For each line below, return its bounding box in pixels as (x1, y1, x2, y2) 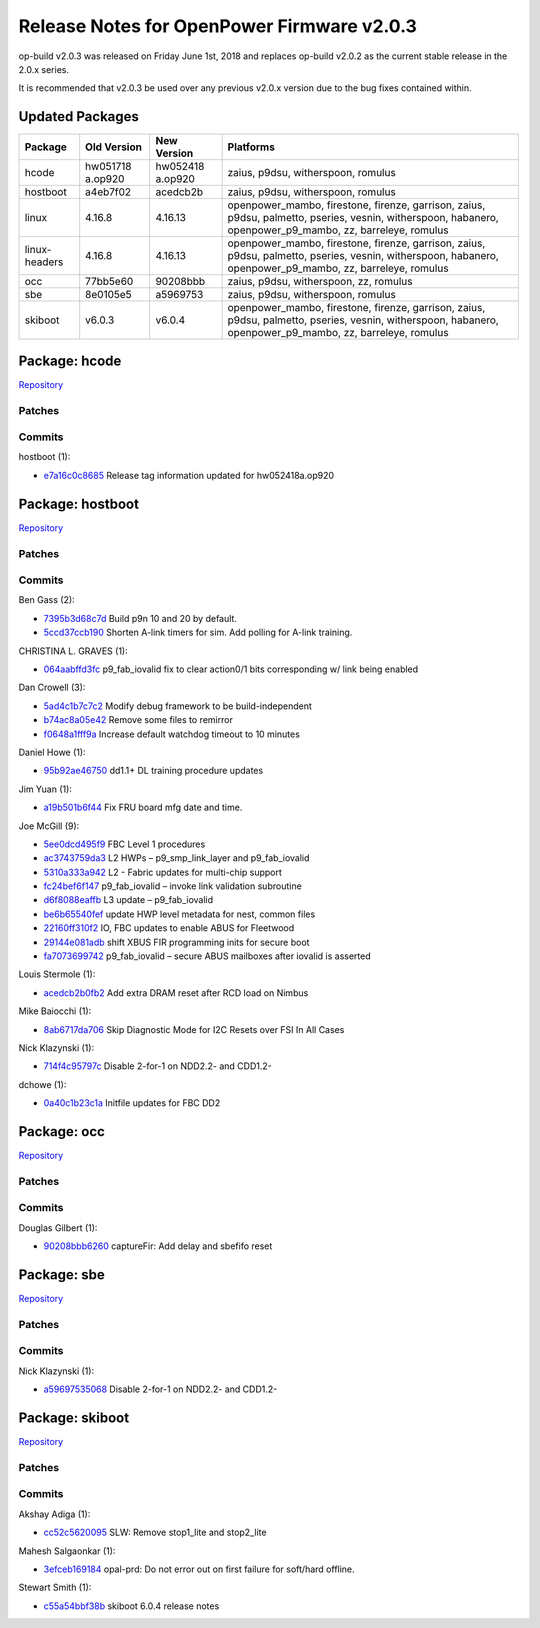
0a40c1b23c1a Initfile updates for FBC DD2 (43, 1097, 221, 1109)
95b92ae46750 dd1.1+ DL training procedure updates (43, 765, 264, 777)
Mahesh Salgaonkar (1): (18, 1545, 116, 1557)
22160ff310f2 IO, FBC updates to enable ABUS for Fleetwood (43, 922, 295, 934)
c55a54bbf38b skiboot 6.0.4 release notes (43, 1600, 220, 1612)
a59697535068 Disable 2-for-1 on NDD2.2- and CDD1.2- (43, 1383, 278, 1395)
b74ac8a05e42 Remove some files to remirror (43, 714, 234, 726)
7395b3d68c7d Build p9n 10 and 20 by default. (43, 612, 237, 624)
